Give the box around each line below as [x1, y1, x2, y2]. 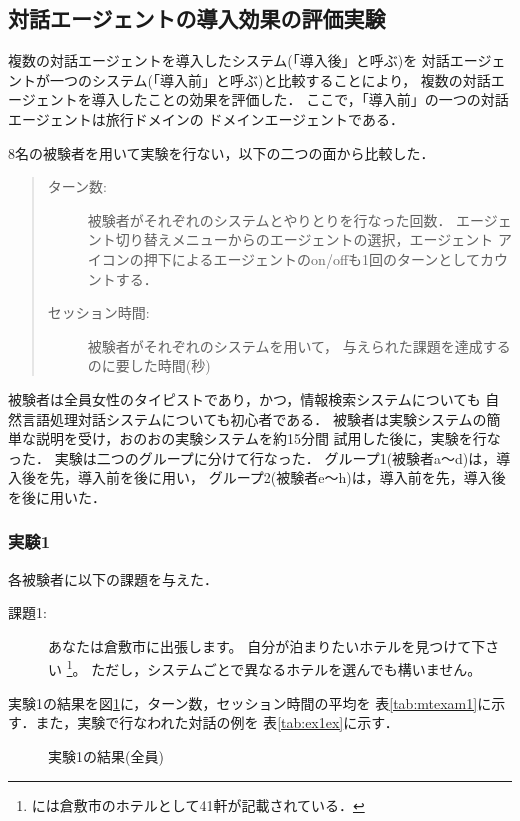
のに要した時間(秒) [87, 355, 211, 376]
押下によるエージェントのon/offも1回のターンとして [143, 248, 480, 269]
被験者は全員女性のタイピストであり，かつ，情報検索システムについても [8, 388, 481, 409]
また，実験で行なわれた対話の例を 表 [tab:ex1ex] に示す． [35, 712, 399, 733]
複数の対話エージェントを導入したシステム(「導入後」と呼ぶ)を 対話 [8, 50, 450, 71]
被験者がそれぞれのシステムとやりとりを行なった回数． [87, 209, 452, 230]
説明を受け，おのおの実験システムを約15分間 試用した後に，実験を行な [35, 428, 501, 449]
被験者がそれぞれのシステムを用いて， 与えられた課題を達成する [87, 335, 511, 356]
